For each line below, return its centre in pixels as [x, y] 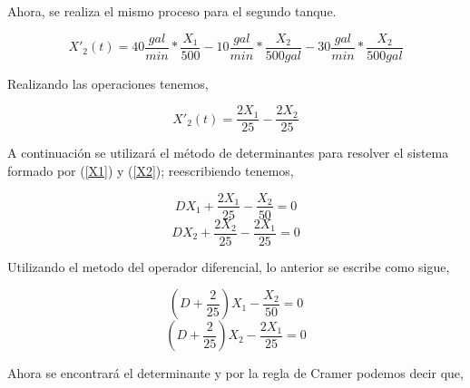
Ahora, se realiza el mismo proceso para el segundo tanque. [172, 11]
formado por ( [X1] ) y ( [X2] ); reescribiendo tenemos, [151, 170]
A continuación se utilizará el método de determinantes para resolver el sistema [228, 153]
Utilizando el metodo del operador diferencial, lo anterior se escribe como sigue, [229, 266]
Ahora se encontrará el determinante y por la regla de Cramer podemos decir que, [235, 373]
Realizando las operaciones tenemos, [108, 83]
